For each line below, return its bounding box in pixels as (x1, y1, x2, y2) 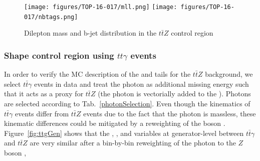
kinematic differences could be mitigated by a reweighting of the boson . (4, 118, 225, 128)
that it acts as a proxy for (4, 88, 84, 99)
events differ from (15, 108, 69, 118)
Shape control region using (4, 49, 114, 61)
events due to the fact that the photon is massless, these (83, 108, 256, 118)
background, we (205, 69, 253, 79)
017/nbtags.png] (24, 13, 78, 21)
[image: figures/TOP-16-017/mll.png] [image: (24, 4, 177, 11)
